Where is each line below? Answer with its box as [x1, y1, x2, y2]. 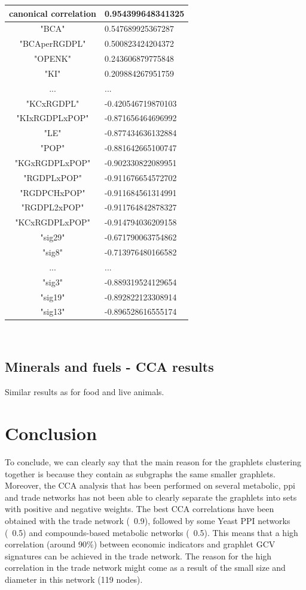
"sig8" [42, 246, 63, 258]
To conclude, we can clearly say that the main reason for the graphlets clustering [5, 455, 301, 468]
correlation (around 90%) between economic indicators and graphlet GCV [5, 538, 276, 550]
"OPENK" [34, 52, 71, 65]
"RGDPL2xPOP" [21, 201, 84, 213]
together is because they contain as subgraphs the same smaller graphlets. [5, 467, 276, 480]
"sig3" [42, 275, 63, 288]
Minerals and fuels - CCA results [5, 357, 214, 376]
